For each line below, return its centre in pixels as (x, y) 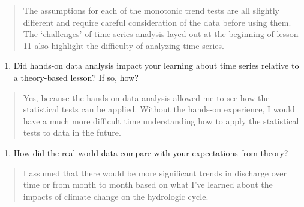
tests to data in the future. (72, 133)
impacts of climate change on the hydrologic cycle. (116, 196)
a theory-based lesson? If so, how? (76, 77)
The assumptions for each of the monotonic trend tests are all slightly (151, 10)
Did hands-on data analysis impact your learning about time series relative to (156, 66)
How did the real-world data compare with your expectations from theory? (151, 152)
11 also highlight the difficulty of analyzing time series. (124, 45)
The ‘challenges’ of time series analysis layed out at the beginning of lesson (161, 34)
